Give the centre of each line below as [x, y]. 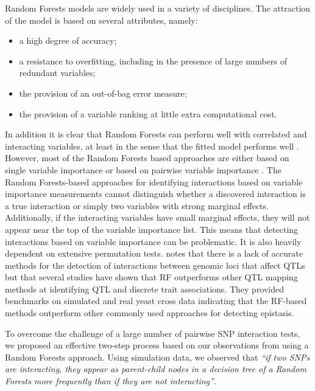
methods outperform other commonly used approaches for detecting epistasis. [150, 313]
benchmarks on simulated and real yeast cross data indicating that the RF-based [156, 301]
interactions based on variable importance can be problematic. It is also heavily [153, 241]
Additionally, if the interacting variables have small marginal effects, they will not [157, 217]
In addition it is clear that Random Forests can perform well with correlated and [156, 134]
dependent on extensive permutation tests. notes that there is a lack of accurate [154, 253]
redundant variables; [57, 73]
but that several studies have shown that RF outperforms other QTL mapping [151, 277]
